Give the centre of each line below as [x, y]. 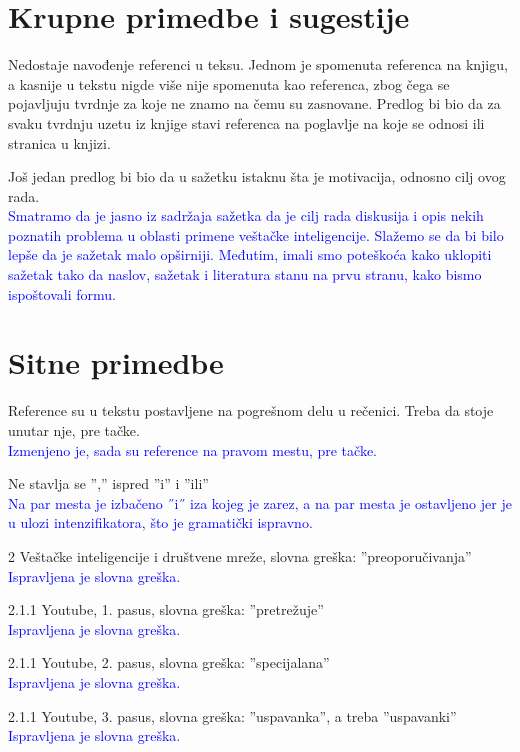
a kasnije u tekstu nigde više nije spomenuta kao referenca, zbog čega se [229, 83]
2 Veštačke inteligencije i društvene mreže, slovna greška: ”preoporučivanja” [240, 555]
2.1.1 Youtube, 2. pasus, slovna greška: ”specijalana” [169, 662]
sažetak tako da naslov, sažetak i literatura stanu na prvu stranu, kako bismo [245, 274]
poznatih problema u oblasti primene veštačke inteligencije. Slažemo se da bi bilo [256, 234]
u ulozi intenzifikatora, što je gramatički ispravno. [160, 522]
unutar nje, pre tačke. [74, 429]
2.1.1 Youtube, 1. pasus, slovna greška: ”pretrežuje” [166, 609]
